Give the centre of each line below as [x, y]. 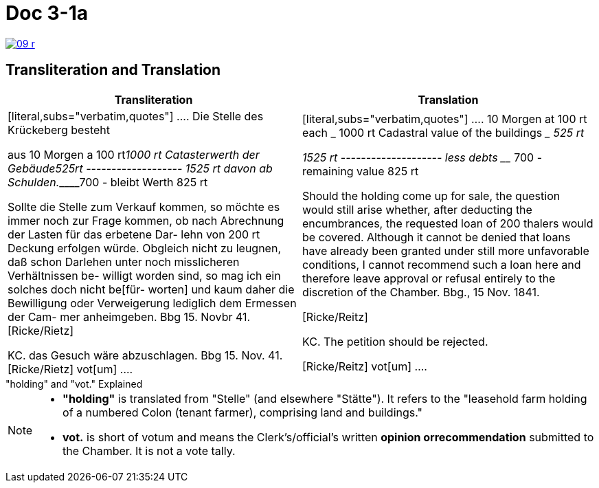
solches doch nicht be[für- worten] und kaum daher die [151, 289]
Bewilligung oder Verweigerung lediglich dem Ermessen [152, 303]
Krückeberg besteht [59, 130]
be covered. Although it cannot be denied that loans [437, 237]
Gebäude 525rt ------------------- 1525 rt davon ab [140, 168]
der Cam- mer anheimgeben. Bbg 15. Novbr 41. [129, 317]
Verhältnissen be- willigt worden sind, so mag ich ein [144, 275]
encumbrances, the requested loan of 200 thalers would [448, 223]
